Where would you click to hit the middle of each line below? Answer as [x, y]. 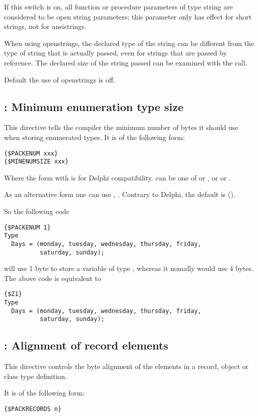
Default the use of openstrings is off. [60, 79]
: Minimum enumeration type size [94, 106]
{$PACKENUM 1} [28, 227]
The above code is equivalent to [53, 278]
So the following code [37, 211]
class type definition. [36, 376]
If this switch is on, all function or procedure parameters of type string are [118, 6]
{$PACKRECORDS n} [33, 409]
